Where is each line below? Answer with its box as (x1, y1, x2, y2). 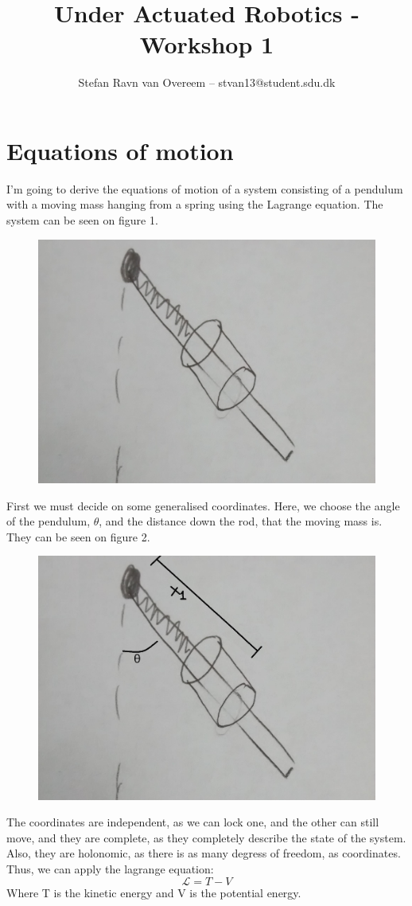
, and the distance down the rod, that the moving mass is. (99, 513, 383, 529)
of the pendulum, (6, 513, 91, 529)
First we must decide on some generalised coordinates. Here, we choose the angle (6, 497, 400, 514)
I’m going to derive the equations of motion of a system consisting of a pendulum (6, 180, 403, 197)
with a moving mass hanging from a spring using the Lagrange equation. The (6, 196, 383, 213)
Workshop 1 (139, 28, 274, 61)
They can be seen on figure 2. (6, 528, 150, 545)
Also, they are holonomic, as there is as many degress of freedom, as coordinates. (6, 845, 401, 861)
